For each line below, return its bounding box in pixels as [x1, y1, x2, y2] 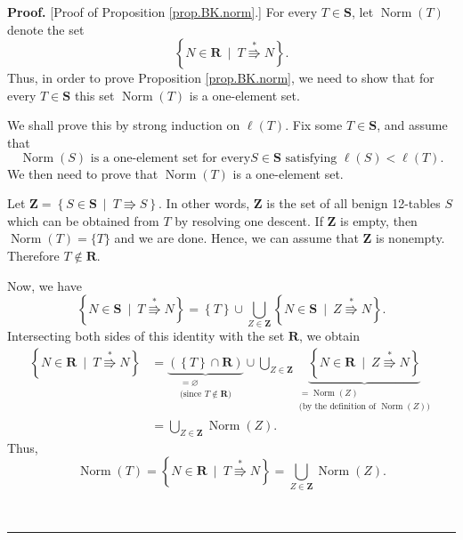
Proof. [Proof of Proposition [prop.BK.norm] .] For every [7, 3, 318, 20]
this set [74, 85, 115, 104]
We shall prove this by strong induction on [7, 116, 240, 134]
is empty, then [340, 211, 418, 230]
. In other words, [158, 194, 250, 213]
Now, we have [7, 276, 82, 294]
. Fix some [285, 116, 343, 134]
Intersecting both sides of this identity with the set [7, 326, 285, 345]
